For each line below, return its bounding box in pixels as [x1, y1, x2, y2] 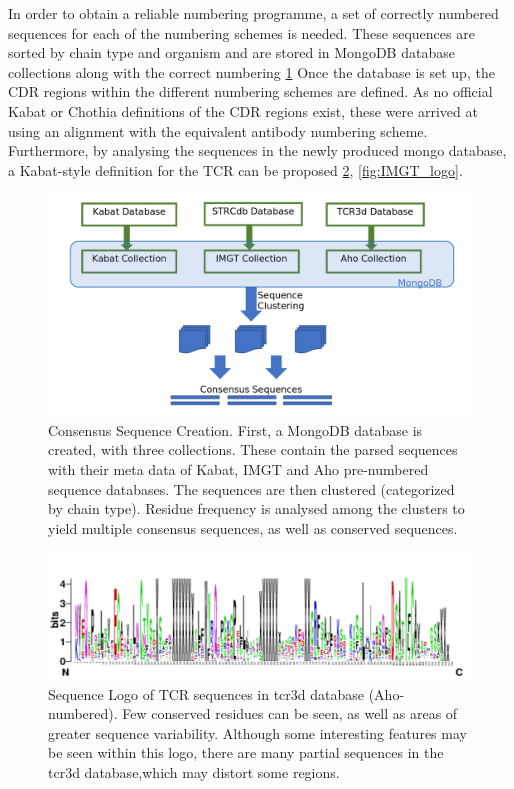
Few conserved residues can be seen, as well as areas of [122, 703, 458, 724]
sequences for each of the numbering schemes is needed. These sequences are [8, 22, 475, 43]
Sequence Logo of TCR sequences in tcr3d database [48, 683, 365, 704]
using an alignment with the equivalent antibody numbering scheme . [8, 120, 428, 141]
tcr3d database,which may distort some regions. [48, 761, 340, 782]
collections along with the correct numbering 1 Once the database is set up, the [8, 61, 495, 82]
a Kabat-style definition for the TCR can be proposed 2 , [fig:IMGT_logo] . [8, 159, 463, 180]
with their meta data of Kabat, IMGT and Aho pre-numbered [48, 459, 429, 480]
